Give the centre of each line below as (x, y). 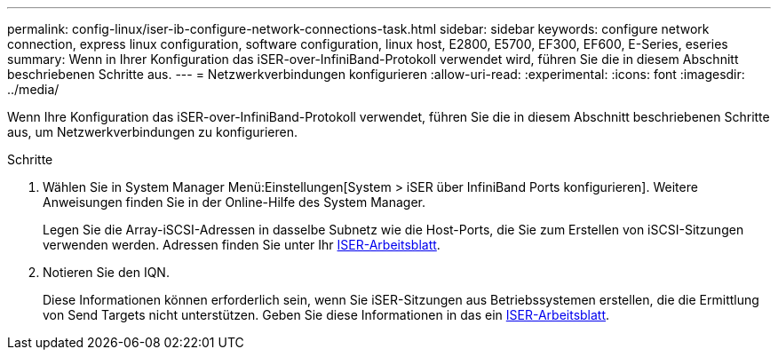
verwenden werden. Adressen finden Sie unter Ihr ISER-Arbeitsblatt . (242, 245)
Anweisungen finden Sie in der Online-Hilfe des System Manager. (234, 202)
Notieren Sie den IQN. (106, 272)
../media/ (33, 89)
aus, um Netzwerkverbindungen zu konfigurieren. (152, 132)
